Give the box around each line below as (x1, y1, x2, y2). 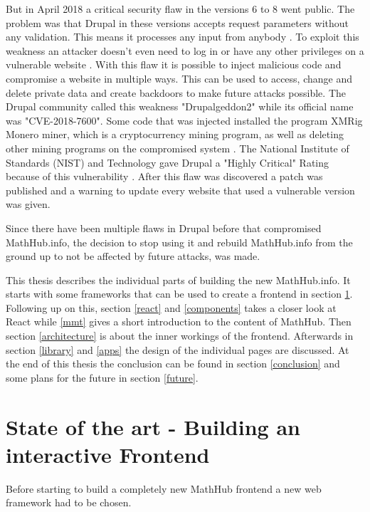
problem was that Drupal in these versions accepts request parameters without (6, 15, 349, 30)
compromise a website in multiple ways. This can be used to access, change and (6, 70, 352, 85)
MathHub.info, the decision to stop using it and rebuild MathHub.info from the (6, 234, 353, 249)
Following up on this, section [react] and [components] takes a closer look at (6, 300, 337, 315)
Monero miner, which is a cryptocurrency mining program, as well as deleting (6, 127, 344, 142)
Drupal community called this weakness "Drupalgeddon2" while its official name (6, 99, 354, 114)
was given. (6, 197, 51, 211)
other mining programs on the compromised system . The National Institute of (6, 140, 349, 155)
